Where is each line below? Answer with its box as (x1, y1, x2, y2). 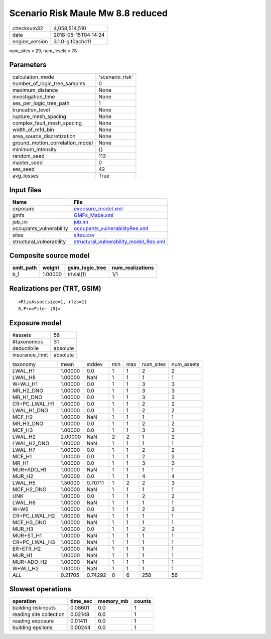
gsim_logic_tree (67, 264, 106, 271)
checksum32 (12, 25, 44, 32)
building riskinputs (12, 604, 56, 611)
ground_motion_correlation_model (12, 140, 93, 147)
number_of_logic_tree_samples (12, 80, 85, 87)
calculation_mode (12, 73, 55, 80)
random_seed (12, 153, 45, 160)
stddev (86, 360, 103, 367)
